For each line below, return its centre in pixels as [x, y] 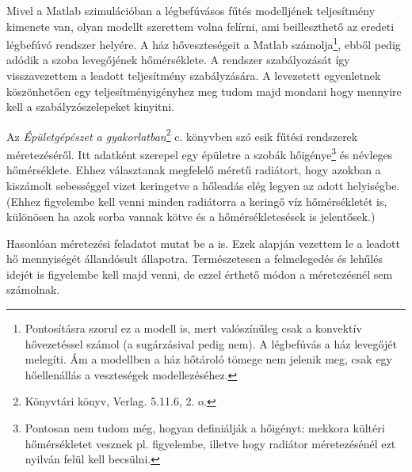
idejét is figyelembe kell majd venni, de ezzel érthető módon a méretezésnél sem [200, 274]
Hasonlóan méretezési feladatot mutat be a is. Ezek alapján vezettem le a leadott [204, 243]
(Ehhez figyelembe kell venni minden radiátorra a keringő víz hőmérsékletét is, [197, 201]
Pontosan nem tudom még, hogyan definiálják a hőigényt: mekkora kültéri [205, 428]
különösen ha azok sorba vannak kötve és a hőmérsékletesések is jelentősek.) [191, 217]
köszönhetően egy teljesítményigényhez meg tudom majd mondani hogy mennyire [204, 91]
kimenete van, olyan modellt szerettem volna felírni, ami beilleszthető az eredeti [200, 26]
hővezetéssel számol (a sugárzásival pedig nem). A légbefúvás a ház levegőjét [211, 343]
